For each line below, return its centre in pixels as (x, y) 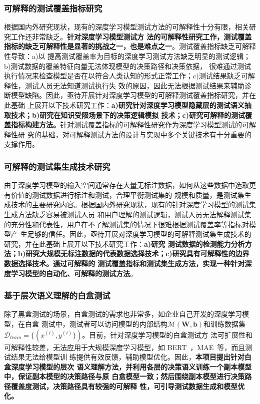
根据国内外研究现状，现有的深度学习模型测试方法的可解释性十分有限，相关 (126, 27)
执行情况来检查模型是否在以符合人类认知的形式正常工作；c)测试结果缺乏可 (126, 76)
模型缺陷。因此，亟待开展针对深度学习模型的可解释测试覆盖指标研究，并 (130, 95)
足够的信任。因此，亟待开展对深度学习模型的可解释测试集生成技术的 (139, 234)
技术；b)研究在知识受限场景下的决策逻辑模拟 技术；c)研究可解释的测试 (128, 115)
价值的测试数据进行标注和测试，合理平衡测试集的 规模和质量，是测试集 (127, 195)
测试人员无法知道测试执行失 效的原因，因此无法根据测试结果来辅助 (134, 85)
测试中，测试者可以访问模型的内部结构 (104, 323)
